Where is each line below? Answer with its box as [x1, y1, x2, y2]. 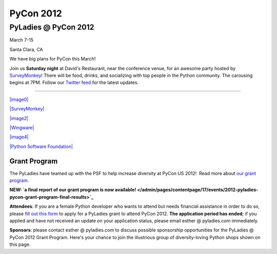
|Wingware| [9, 124, 34, 131]
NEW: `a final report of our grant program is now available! [9, 187, 136, 193]
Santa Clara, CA [9, 46, 43, 52]
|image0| [9, 96, 29, 102]
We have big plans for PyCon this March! [9, 56, 96, 62]
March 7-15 [9, 37, 34, 43]
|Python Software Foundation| [9, 143, 73, 150]
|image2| [9, 115, 29, 121]
